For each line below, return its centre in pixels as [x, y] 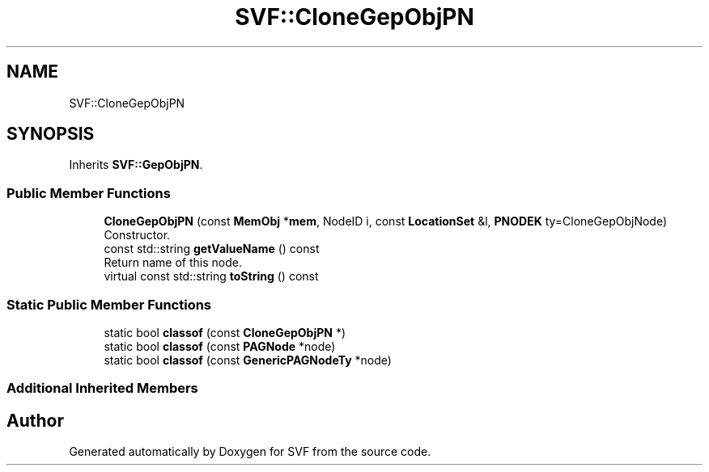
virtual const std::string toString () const [211, 276]
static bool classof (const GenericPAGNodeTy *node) [248, 360]
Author [35, 420]
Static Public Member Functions [109, 304]
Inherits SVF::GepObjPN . [136, 165]
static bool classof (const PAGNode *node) [220, 346]
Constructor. [137, 235]
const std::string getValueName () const [212, 249]
